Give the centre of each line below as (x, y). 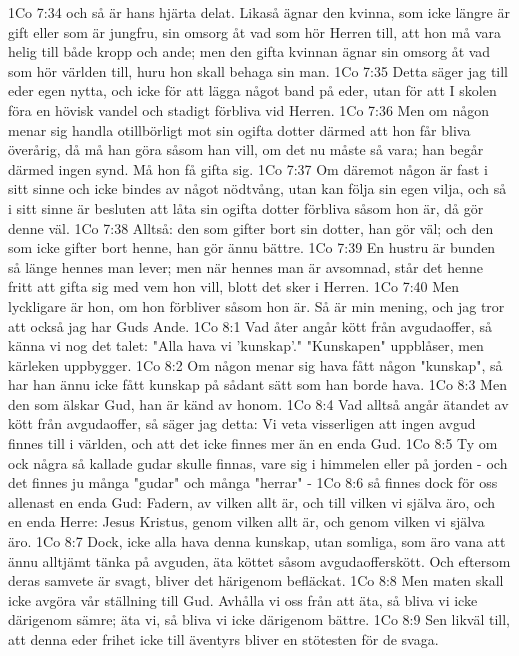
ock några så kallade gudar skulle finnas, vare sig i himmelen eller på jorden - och (258, 462)
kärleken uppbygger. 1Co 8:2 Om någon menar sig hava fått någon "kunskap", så (255, 364)
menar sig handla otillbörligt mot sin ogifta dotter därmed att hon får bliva (239, 129)
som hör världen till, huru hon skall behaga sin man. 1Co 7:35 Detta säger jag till (258, 70)
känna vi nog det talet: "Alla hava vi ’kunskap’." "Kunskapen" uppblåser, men (246, 345)
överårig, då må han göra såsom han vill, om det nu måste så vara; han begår (246, 149)
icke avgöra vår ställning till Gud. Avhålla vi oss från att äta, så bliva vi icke (243, 599)
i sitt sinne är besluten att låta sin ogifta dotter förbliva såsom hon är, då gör (246, 207)
